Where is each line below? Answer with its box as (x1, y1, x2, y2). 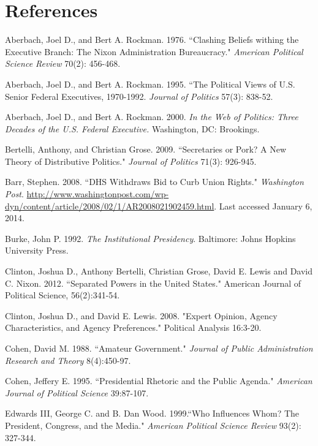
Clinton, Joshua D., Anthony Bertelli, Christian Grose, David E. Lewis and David (5, 265, 313, 278)
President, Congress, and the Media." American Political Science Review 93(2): (5, 418, 301, 431)
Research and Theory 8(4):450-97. (5, 353, 131, 366)
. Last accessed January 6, (214, 199, 312, 212)
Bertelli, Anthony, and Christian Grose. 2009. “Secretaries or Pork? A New (5, 143, 287, 156)
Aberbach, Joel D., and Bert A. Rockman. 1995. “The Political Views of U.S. (5, 77, 295, 90)
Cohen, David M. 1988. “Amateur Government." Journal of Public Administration (5, 342, 313, 354)
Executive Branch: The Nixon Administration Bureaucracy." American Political (5, 45, 303, 58)
